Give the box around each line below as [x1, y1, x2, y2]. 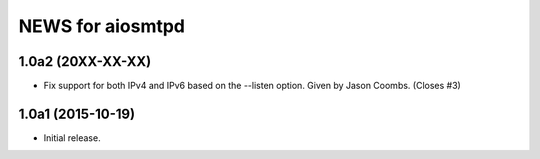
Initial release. [43, 131, 101, 144]
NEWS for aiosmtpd [18, 15, 185, 37]
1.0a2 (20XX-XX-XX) [18, 53, 152, 70]
